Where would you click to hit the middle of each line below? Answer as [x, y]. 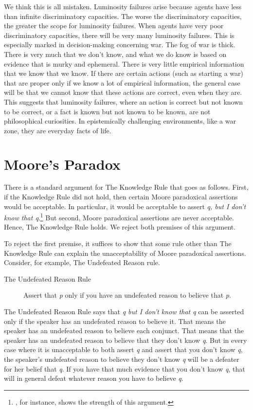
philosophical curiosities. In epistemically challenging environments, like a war [120, 121]
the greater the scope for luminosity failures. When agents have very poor [114, 26]
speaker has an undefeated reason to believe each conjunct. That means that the [124, 330]
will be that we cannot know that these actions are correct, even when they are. [123, 92]
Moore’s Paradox [62, 164]
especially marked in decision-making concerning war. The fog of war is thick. [120, 45]
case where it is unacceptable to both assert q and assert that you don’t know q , [123, 349]
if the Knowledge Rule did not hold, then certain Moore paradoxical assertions [121, 197]
